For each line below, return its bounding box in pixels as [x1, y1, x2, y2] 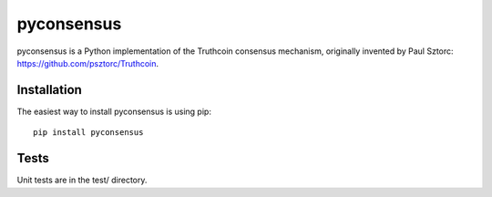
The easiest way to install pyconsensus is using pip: [16, 106, 211, 117]
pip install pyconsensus [33, 128, 144, 138]
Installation [16, 82, 82, 98]
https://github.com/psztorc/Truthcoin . [16, 57, 159, 68]
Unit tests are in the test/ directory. [16, 174, 148, 186]
